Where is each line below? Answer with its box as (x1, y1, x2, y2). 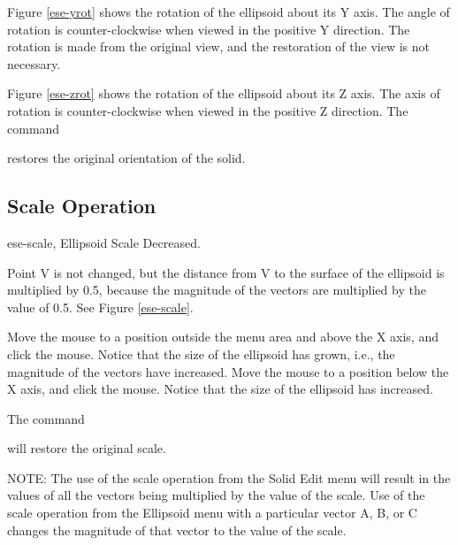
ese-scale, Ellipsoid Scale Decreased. (7, 233, 201, 251)
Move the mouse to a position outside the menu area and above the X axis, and (7, 327, 439, 346)
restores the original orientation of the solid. (7, 149, 246, 167)
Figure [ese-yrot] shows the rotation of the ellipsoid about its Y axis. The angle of (7, 3, 450, 20)
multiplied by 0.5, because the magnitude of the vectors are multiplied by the (7, 280, 426, 299)
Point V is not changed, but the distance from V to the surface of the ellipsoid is (7, 263, 445, 281)
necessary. (7, 54, 61, 73)
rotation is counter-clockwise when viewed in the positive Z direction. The (7, 101, 408, 119)
